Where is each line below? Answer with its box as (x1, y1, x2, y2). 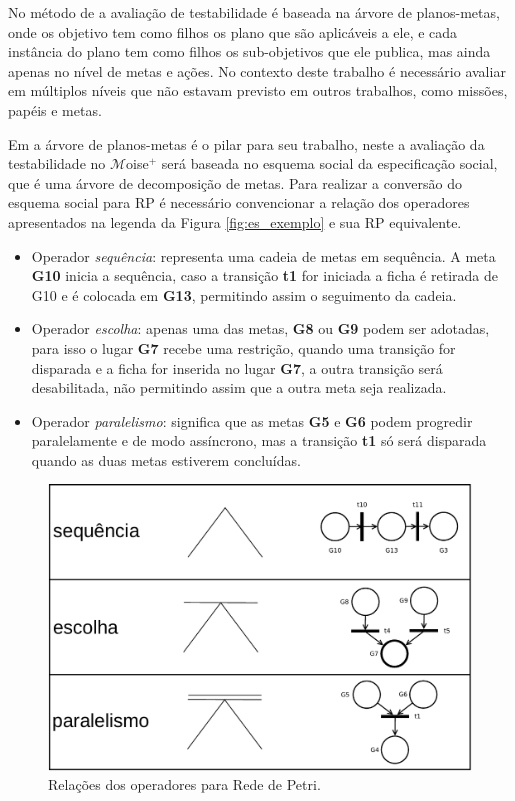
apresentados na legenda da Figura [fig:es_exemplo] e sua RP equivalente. (8, 211, 462, 232)
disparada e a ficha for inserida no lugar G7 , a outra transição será (31, 357, 443, 378)
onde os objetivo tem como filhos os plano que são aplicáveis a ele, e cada (8, 21, 458, 42)
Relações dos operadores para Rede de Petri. (48, 774, 321, 795)
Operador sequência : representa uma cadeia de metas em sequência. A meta (31, 245, 496, 266)
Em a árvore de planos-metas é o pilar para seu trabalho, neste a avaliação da (8, 133, 485, 154)
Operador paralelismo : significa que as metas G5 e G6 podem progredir (31, 410, 473, 431)
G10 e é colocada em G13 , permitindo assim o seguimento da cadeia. (31, 284, 457, 305)
